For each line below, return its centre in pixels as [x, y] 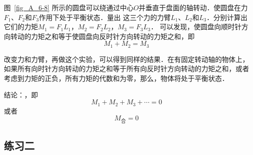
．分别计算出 [227, 17]
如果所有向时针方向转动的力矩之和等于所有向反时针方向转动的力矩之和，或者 [126, 68]
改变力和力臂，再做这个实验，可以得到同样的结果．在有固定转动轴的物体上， [126, 59]
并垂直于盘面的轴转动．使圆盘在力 [193, 7]
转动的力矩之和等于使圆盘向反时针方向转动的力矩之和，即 [102, 36]
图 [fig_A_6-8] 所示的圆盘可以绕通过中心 [69, 7]
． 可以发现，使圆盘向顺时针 [196, 27]
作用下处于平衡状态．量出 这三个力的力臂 [105, 17]
